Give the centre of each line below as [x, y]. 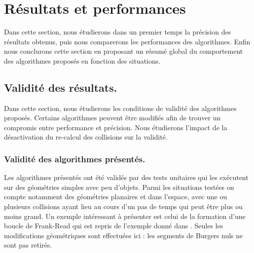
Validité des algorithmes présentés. [75, 159]
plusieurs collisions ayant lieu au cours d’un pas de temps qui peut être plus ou [123, 206]
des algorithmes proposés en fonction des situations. [82, 60]
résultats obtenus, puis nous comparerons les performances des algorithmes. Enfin [127, 41]
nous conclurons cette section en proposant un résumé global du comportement [124, 51]
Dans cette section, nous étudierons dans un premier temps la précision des [118, 32]
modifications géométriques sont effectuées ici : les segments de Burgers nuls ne [124, 235]
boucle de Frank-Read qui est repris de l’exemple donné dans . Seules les [114, 226]
